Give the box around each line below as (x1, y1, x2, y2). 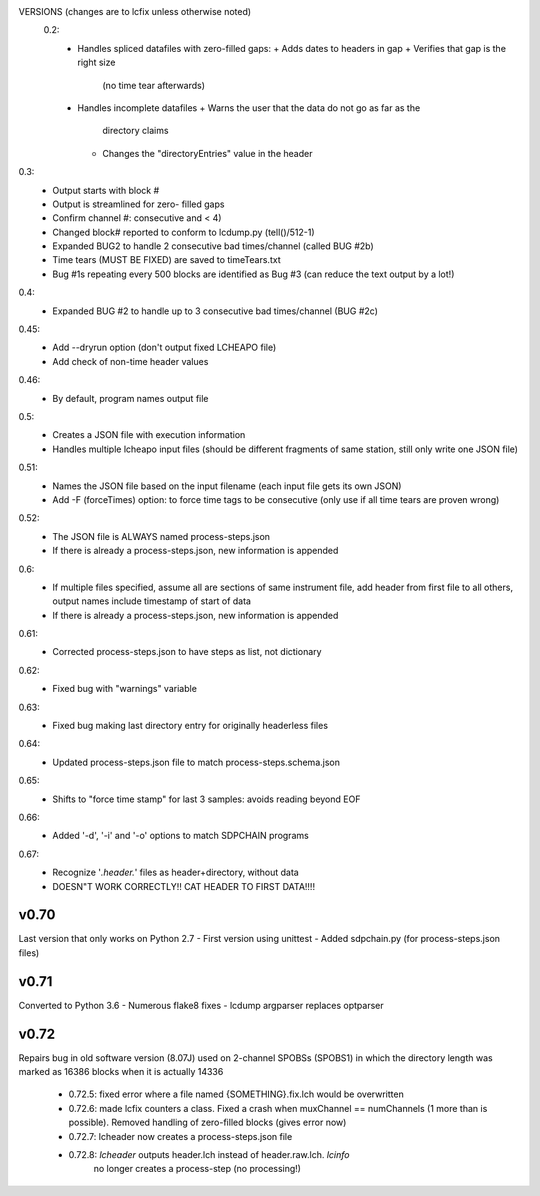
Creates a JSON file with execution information (52, 429, 246, 441)
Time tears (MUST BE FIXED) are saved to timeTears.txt (52, 254, 281, 266)
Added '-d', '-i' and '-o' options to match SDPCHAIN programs (52, 830, 309, 842)
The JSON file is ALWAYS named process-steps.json (52, 530, 270, 542)
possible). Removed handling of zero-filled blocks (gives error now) (68, 1116, 347, 1129)
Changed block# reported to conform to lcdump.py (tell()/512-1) (52, 226, 315, 238)
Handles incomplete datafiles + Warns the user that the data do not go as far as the (77, 101, 421, 114)
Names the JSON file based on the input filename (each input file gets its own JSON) (52, 480, 402, 492)
